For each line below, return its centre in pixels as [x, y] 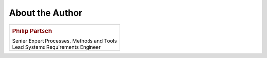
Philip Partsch [32, 31]
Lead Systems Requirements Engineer [56, 47]
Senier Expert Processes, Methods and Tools [65, 41]
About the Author [46, 13]
